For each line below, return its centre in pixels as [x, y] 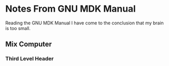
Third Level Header [29, 59]
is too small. [18, 28]
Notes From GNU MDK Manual [71, 9]
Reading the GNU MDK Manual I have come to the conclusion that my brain [84, 23]
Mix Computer [29, 44]
